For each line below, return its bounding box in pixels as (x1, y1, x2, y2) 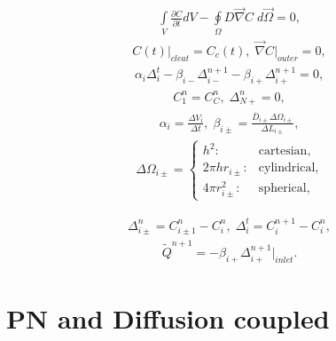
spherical (258, 181, 307, 194)
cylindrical (258, 162, 316, 175)
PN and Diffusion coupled (6, 300, 330, 337)
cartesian (258, 145, 308, 158)
